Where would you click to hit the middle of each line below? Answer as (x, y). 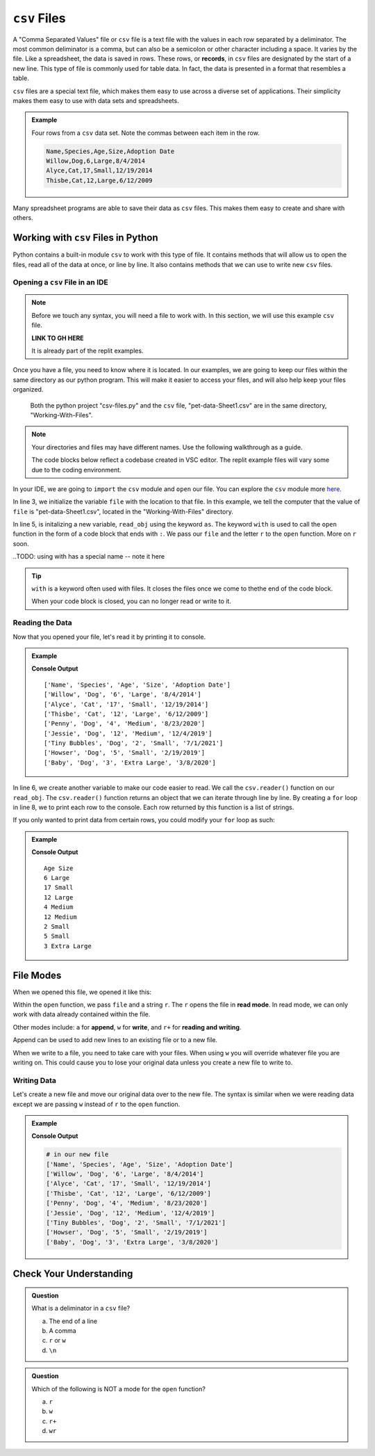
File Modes (37, 975)
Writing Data (35, 1080)
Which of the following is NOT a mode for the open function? (119, 1389)
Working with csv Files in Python (86, 238)
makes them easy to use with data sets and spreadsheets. (96, 100)
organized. (28, 390)
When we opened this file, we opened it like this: (82, 992)
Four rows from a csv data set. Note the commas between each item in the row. (145, 133)
